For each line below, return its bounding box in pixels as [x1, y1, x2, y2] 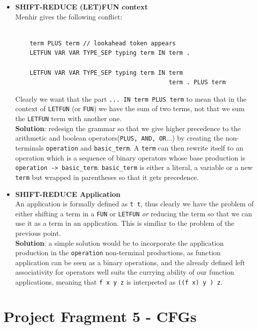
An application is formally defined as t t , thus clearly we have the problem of [15, 198, 254, 209]
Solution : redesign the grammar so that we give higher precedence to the [15, 123, 241, 133]
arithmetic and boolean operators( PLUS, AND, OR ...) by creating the [15, 133, 224, 143]
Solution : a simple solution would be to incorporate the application [15, 237, 224, 248]
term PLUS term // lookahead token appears [29, 39, 176, 47]
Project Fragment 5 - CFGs [3, 306, 197, 326]
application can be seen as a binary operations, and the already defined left [15, 257, 246, 267]
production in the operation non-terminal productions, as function [15, 247, 221, 258]
